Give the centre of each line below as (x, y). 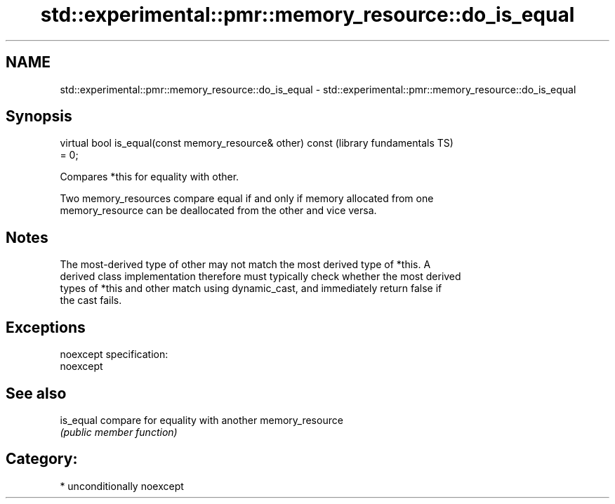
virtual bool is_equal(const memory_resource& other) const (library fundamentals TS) (257, 143)
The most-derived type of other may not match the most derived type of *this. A (245, 265)
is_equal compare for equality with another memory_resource (201, 420)
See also (36, 393)
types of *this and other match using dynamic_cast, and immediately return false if (251, 289)
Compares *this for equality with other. (150, 177)
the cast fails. (91, 300)
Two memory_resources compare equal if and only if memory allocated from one (247, 199)
